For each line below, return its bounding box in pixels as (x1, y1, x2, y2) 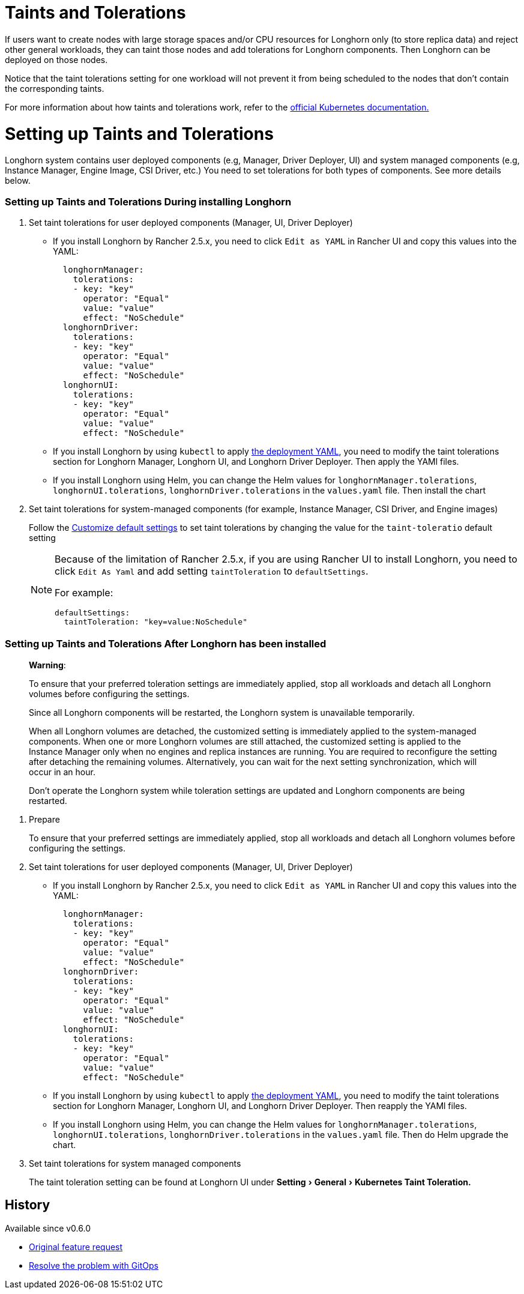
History (5, 1197, 50, 1213)
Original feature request (29, 1241, 123, 1252)
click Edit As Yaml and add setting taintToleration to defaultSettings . (55, 565, 369, 577)
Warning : (29, 659, 66, 670)
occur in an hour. (29, 766, 95, 777)
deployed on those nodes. (5, 54, 108, 65)
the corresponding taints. (5, 83, 104, 94)
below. (5, 175, 31, 186)
